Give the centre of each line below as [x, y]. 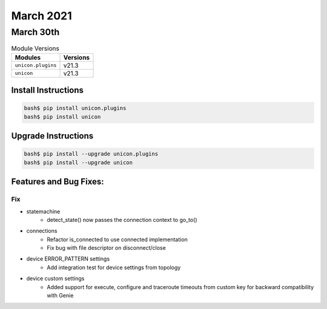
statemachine [43, 211]
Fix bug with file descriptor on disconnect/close [106, 248]
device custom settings [55, 279]
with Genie [60, 296]
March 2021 [41, 16]
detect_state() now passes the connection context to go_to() [122, 220]
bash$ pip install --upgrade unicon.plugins [91, 154]
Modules [28, 57]
